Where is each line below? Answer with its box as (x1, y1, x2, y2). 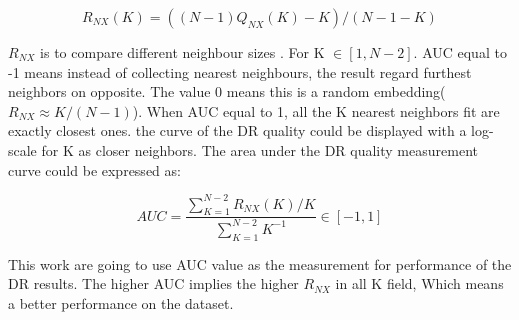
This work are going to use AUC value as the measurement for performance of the (8, 253, 512, 274)
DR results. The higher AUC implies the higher (8, 273, 299, 294)
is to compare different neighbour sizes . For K (40, 42, 325, 62)
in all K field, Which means (335, 273, 504, 294)
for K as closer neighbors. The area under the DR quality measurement (41, 139, 478, 160)
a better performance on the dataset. (8, 292, 234, 313)
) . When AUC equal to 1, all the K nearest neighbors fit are (132, 100, 500, 121)
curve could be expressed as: (8, 159, 181, 180)
